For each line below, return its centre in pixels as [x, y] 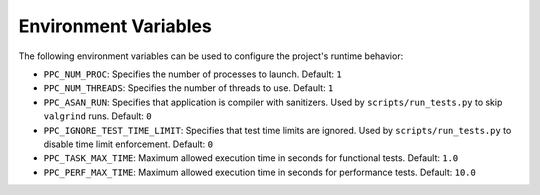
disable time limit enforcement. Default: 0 [128, 144]
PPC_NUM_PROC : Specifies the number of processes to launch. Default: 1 [192, 74]
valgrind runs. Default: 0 [97, 116]
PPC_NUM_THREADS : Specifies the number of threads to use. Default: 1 [188, 88]
